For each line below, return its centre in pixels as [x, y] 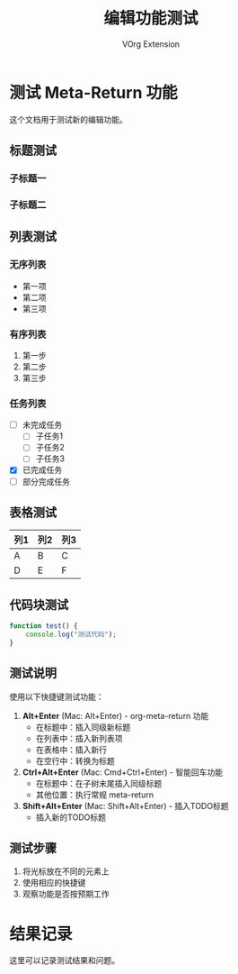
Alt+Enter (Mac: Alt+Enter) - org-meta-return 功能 [115, 715]
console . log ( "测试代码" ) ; [71, 635]
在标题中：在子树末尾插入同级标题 [99, 783]
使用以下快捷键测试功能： [57, 696]
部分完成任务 [46, 481]
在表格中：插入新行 [71, 750]
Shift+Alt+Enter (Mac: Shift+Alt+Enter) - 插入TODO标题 [125, 806]
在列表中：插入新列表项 [79, 738]
